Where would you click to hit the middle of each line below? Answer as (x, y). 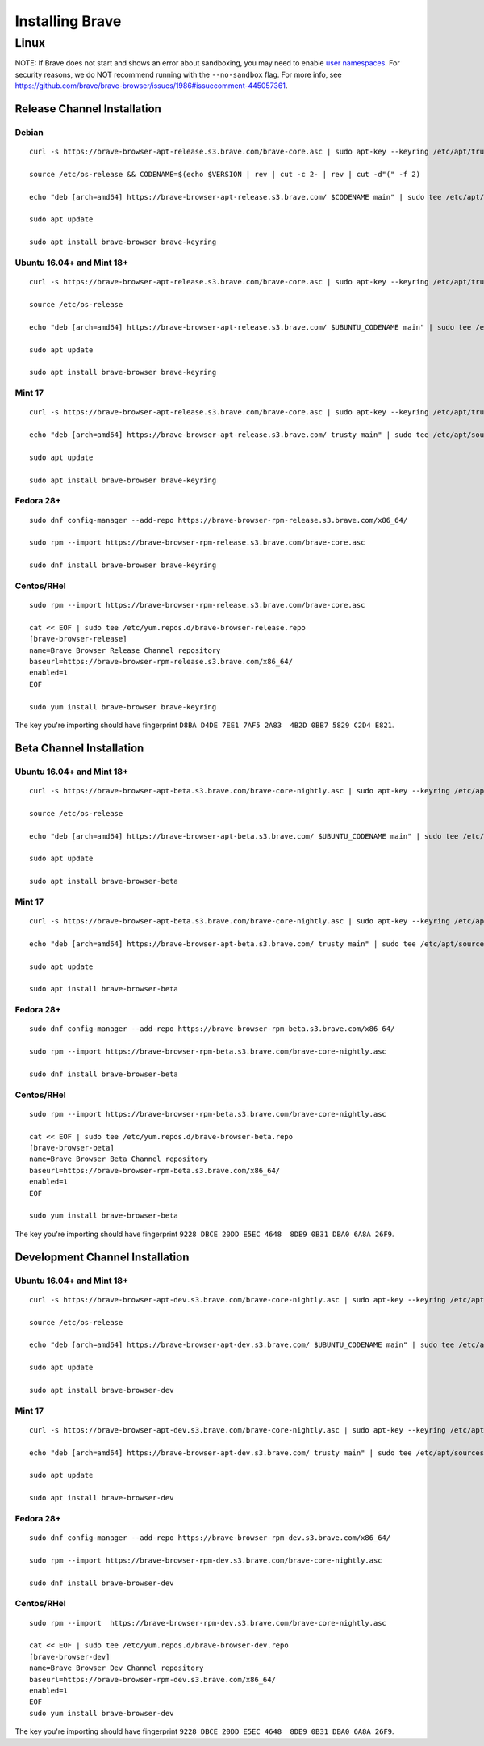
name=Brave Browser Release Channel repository (125, 650)
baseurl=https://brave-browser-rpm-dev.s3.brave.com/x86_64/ (152, 1679)
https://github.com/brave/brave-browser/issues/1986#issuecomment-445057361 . (151, 86)
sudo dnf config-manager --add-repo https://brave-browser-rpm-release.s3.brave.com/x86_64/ (219, 520)
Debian (29, 132)
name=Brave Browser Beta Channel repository (119, 1159)
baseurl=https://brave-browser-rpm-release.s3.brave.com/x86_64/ (161, 662)
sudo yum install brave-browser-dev (102, 1713)
